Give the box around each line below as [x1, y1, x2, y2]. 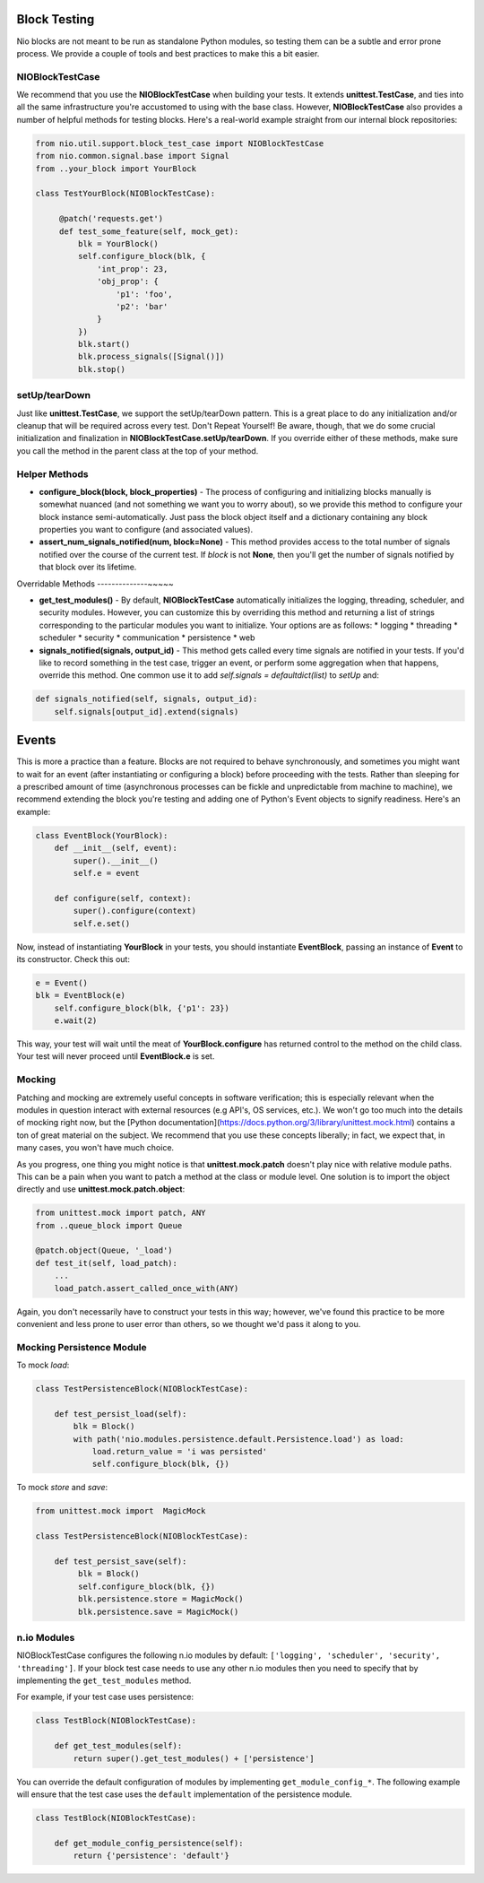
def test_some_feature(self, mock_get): [58, 226, 239, 237]
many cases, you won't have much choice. [16, 1142, 175, 1153]
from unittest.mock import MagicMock [35, 1506, 206, 1516]
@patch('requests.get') [58, 213, 164, 224]
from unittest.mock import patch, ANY [35, 1208, 206, 1219]
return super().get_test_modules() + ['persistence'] [73, 1753, 315, 1764]
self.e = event [73, 868, 141, 878]
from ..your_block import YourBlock [35, 163, 197, 174]
